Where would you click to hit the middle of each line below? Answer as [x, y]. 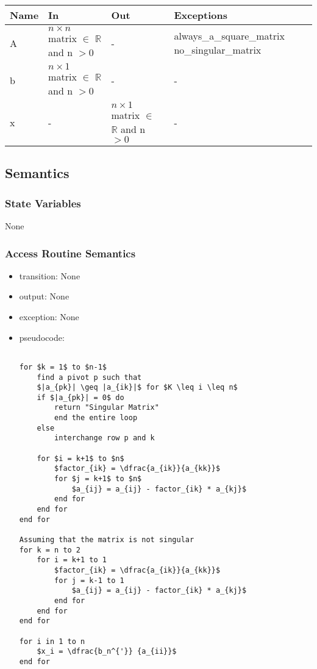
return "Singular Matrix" [107, 408]
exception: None [49, 317]
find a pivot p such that [89, 377]
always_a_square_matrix [230, 36]
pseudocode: [42, 337]
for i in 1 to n [52, 641]
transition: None [50, 275]
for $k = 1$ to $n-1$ [63, 367]
